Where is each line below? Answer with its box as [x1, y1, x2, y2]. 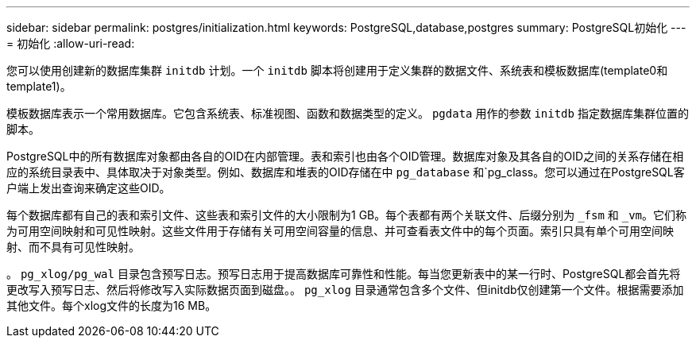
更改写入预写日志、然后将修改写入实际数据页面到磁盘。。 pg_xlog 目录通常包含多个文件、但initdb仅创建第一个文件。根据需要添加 [6, 283, 684, 296]
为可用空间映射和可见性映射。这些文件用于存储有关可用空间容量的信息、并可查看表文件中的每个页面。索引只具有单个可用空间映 [6, 224, 674, 238]
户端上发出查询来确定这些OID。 [6, 181, 171, 195]
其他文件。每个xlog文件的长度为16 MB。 [6, 299, 217, 312]
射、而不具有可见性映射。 [6, 240, 140, 253]
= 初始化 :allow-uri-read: [6, 37, 135, 50]
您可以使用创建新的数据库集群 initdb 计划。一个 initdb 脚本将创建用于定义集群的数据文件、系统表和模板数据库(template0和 [6, 64, 668, 77]
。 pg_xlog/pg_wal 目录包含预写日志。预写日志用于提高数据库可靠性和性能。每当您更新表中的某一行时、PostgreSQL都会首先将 [6, 267, 681, 280]
